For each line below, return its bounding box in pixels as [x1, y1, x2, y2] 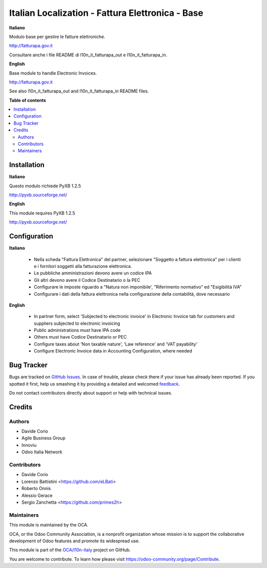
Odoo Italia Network [21, 449, 63, 455]
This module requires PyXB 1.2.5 [9, 210, 75, 216]
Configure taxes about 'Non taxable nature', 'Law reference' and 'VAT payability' [34, 341, 198, 347]
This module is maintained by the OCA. [9, 522, 89, 528]
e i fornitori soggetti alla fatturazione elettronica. [34, 263, 132, 269]
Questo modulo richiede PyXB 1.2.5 [9, 183, 81, 189]
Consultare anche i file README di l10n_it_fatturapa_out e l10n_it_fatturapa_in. [9, 52, 168, 58]
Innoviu [21, 442, 37, 448]
